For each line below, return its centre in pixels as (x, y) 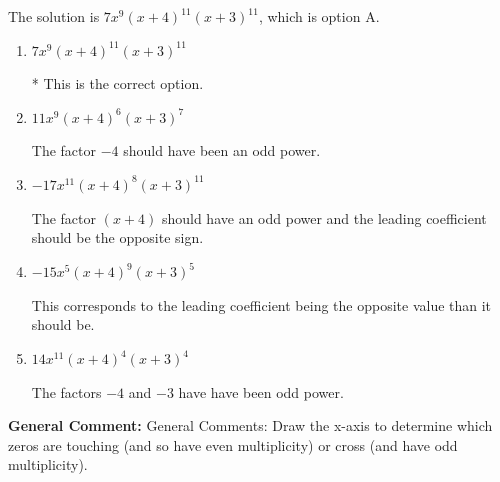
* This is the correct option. (117, 83)
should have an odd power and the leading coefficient (324, 217)
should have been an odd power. (222, 150)
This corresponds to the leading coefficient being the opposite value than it (261, 304)
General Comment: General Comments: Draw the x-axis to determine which (250, 425)
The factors (66, 391)
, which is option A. (319, 16)
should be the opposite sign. (117, 237)
